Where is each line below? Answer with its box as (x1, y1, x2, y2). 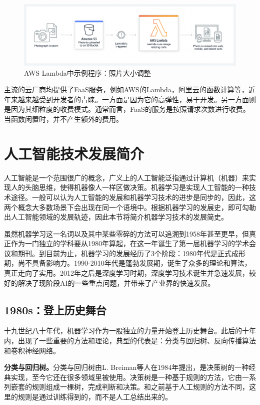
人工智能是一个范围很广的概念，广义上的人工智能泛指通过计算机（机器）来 (4, 172, 249, 182)
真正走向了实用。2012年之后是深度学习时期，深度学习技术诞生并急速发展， (4, 268, 249, 278)
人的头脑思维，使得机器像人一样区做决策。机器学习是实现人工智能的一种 (10, 182, 249, 192)
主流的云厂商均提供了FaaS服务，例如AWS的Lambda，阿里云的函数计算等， (4, 84, 248, 95)
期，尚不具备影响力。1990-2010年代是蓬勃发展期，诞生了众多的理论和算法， (4, 258, 251, 268)
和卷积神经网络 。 (4, 345, 60, 355)
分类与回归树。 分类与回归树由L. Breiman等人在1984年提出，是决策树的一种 (4, 362, 249, 372)
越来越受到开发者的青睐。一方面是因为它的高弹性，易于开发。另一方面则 (17, 94, 256, 104)
